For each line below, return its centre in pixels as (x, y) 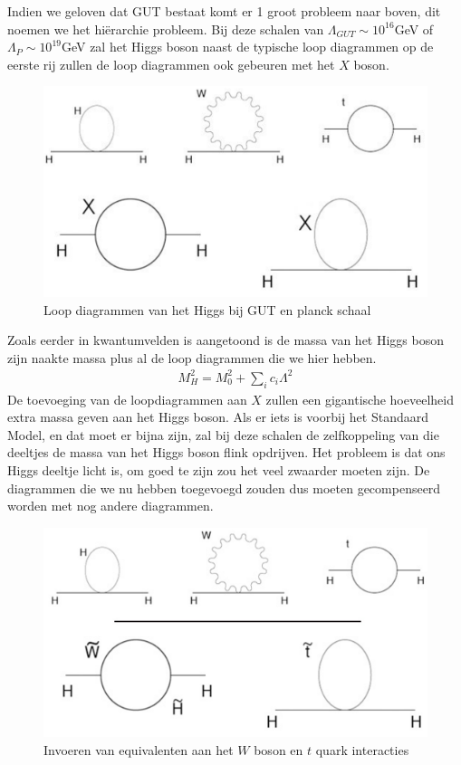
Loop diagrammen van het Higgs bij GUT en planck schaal (207, 309)
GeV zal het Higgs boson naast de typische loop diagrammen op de (247, 47)
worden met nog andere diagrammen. (110, 506)
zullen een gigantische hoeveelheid (360, 399)
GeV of (414, 29)
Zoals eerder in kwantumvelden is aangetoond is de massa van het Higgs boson (226, 340)
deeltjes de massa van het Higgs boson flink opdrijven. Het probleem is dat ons (226, 452)
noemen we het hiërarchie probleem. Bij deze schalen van (166, 29)
